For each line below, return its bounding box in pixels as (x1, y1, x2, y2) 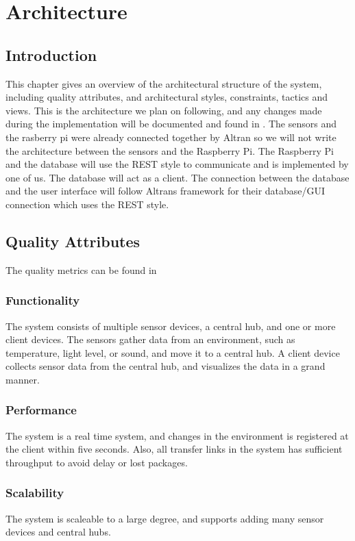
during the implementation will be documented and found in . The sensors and (5, 116, 336, 131)
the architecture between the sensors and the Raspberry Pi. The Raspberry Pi (5, 143, 334, 158)
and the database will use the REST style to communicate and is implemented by (5, 157, 349, 171)
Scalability (5, 484, 64, 501)
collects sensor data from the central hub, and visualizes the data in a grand (5, 359, 326, 373)
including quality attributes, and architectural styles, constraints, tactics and (5, 90, 328, 104)
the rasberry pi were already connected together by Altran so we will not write (5, 129, 336, 144)
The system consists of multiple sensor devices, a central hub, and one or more (5, 318, 336, 333)
